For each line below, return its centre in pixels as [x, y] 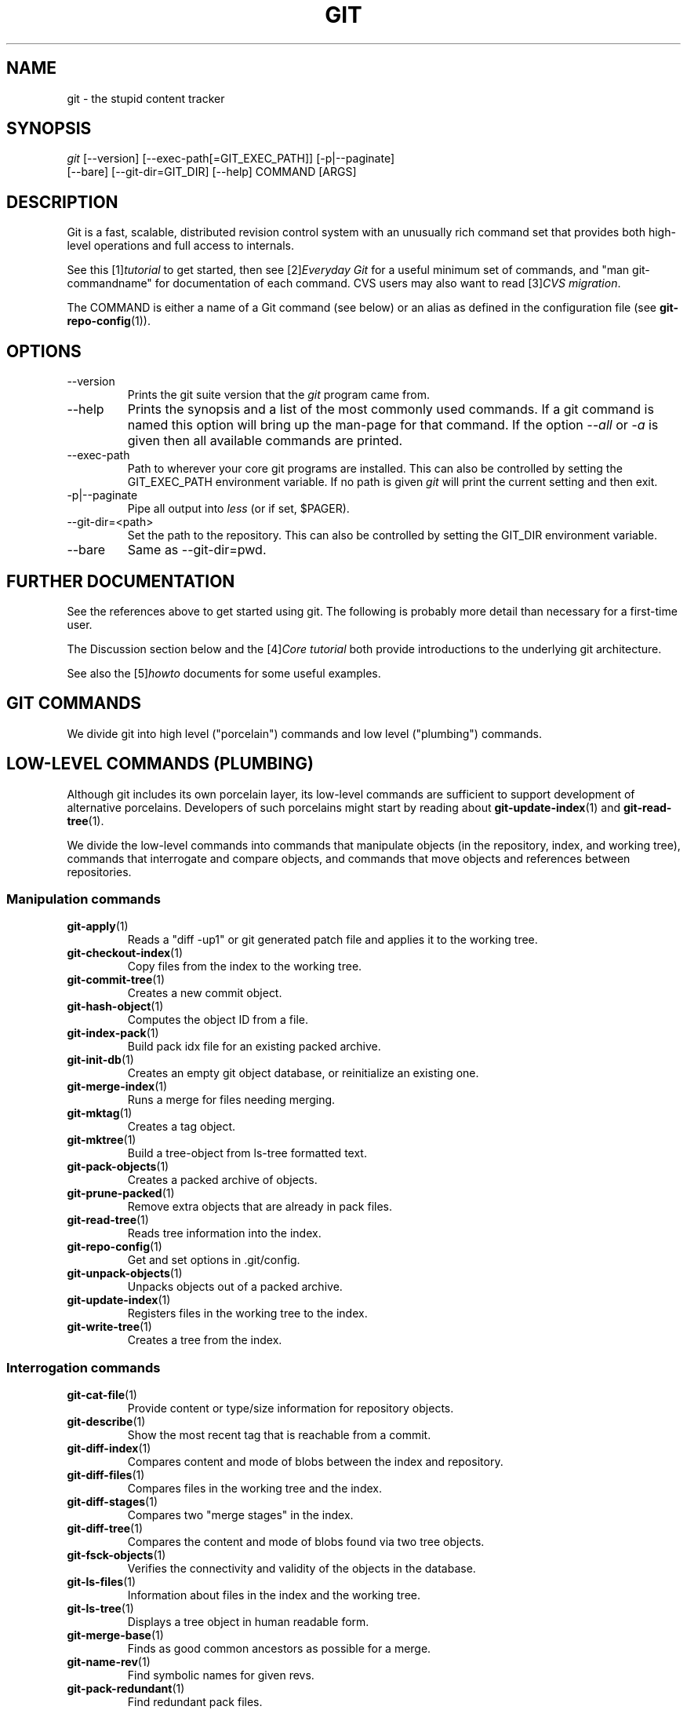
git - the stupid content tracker [146, 98]
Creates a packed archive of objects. [222, 1180]
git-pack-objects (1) [118, 1167]
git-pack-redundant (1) [126, 1689]
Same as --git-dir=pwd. [197, 550]
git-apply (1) [98, 926]
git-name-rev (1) [109, 1662]
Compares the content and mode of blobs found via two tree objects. [306, 1542]
